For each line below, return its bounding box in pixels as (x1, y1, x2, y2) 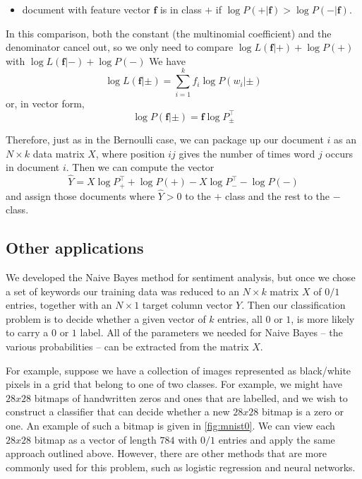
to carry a (6, 325, 49, 340)
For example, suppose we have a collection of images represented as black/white (6, 362, 351, 377)
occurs (325, 146, 353, 160)
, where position (95, 146, 165, 160)
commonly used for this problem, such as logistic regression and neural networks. (6, 459, 356, 474)
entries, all (217, 311, 263, 326)
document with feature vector (22, 2, 150, 16)
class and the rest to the (225, 188, 330, 203)
